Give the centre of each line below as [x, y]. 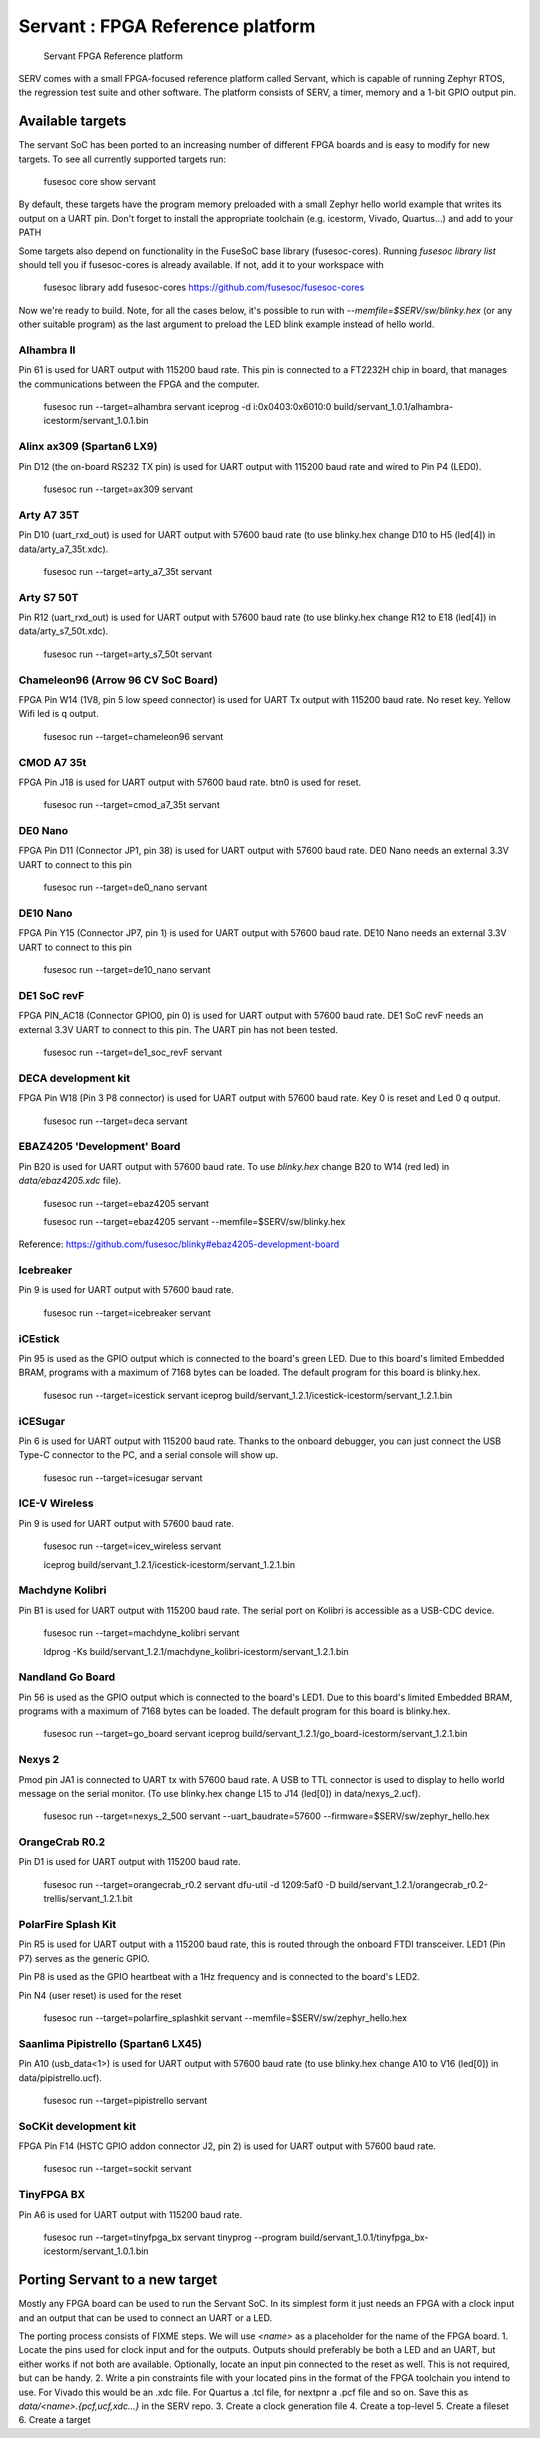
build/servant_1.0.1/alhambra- [393, 407]
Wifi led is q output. [58, 714]
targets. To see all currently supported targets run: [122, 159]
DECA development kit [74, 1078]
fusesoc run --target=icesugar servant [123, 1477]
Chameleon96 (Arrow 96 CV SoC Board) [118, 680]
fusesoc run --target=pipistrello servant [125, 2100]
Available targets [72, 121]
